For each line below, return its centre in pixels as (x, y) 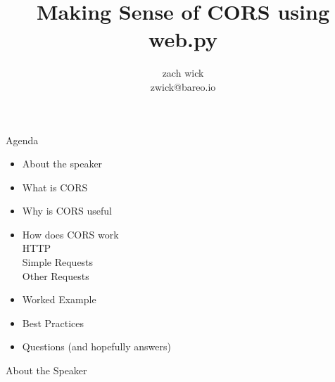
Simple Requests (58, 262)
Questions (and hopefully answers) (96, 346)
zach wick (183, 73)
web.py (183, 39)
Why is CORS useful (67, 211)
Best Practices (53, 323)
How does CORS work (70, 234)
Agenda (22, 140)
